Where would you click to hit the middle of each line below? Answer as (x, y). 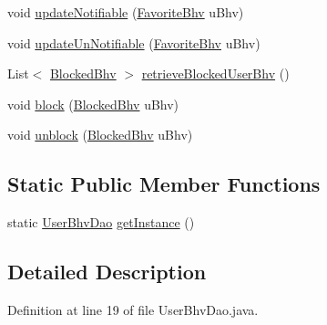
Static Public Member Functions (164, 184)
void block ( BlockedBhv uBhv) (93, 104)
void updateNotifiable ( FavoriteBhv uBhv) (126, 12)
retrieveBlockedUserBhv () (215, 73)
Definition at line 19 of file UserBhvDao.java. (133, 309)
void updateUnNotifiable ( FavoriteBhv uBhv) (134, 42)
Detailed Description (107, 272)
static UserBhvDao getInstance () (101, 222)
